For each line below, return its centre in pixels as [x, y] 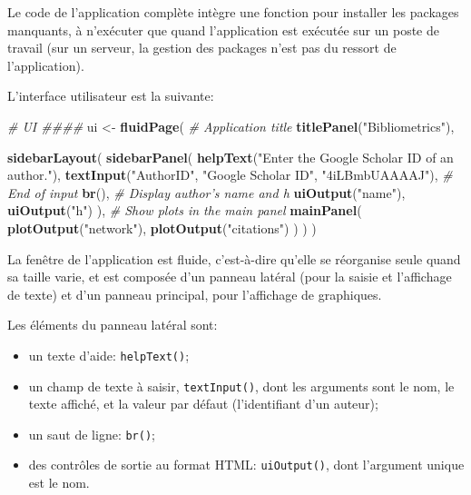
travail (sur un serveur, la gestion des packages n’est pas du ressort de [202, 48]
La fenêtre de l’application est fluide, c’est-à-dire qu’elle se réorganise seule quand [234, 258]
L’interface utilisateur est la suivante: [111, 96]
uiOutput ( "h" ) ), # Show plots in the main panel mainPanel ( [185, 210]
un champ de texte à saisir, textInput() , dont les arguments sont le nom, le [241, 386]
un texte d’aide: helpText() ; [109, 355]
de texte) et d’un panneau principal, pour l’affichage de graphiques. [195, 294]
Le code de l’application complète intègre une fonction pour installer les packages [233, 12]
